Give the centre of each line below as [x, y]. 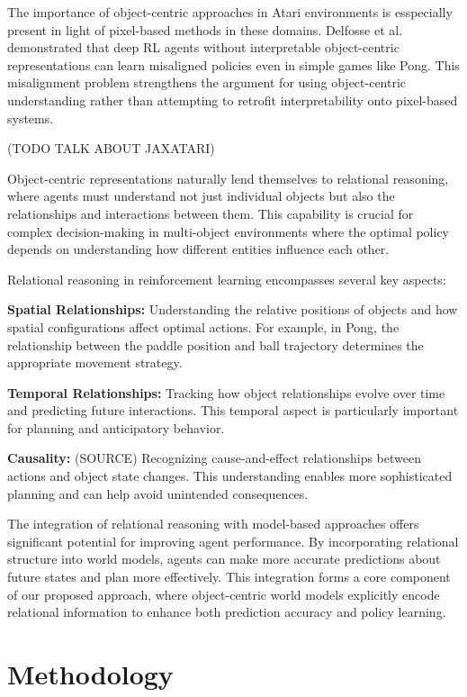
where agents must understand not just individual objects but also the [201, 196]
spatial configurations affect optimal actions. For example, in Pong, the [203, 326]
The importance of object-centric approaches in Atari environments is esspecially [230, 12]
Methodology [90, 674]
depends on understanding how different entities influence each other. [198, 249]
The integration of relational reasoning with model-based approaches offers [213, 524]
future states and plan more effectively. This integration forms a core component [229, 577]
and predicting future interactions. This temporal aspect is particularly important [233, 410]
